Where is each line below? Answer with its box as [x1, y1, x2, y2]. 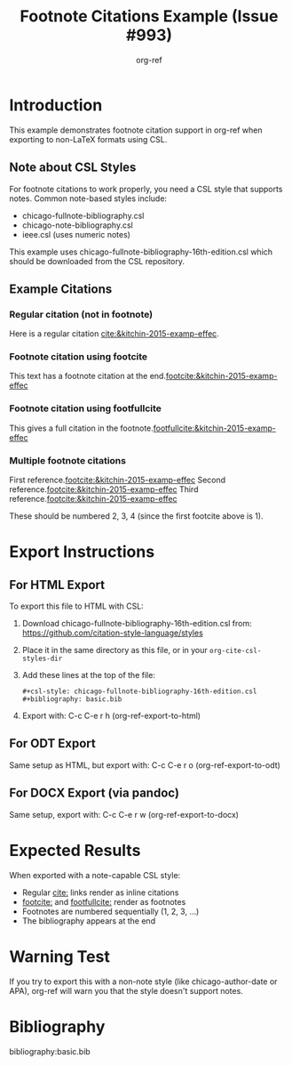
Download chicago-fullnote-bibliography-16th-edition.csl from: [21, 618, 253, 629]
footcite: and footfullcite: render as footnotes [21, 896, 186, 907]
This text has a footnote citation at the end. [9, 371, 167, 382]
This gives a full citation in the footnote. [9, 423, 154, 433]
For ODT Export [9, 736, 96, 751]
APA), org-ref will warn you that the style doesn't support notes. [9, 985, 244, 996]
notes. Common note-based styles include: [9, 193, 167, 204]
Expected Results [9, 840, 141, 860]
